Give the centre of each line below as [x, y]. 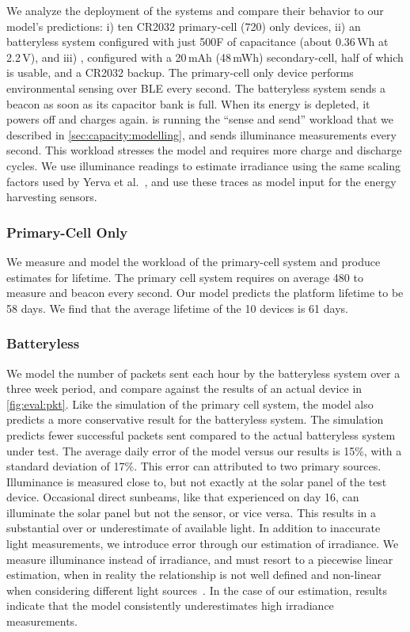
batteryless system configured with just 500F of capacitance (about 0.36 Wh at [197, 42]
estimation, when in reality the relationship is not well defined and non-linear [194, 575]
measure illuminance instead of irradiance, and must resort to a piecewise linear [200, 559]
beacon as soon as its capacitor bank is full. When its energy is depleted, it [188, 103]
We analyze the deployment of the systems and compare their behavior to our [195, 10]
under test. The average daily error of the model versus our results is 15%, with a [204, 450]
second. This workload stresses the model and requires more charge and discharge [204, 150]
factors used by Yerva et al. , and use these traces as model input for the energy [201, 181]
